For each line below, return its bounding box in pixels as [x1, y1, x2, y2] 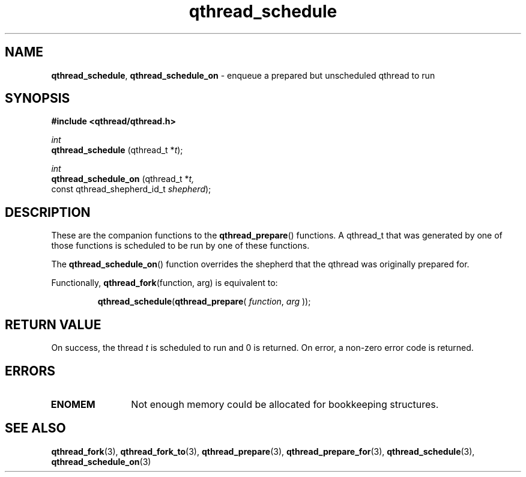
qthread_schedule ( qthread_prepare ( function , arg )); [97, 296, 311, 307]
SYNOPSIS [5, 91, 70, 106]
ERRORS [5, 363, 56, 378]
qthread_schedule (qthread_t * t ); [51, 145, 183, 156]
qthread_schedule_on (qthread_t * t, [51, 174, 195, 184]
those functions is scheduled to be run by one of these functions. [51, 240, 310, 251]
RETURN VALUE [5, 317, 101, 332]
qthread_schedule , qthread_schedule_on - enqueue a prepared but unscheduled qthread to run [51, 70, 435, 81]
